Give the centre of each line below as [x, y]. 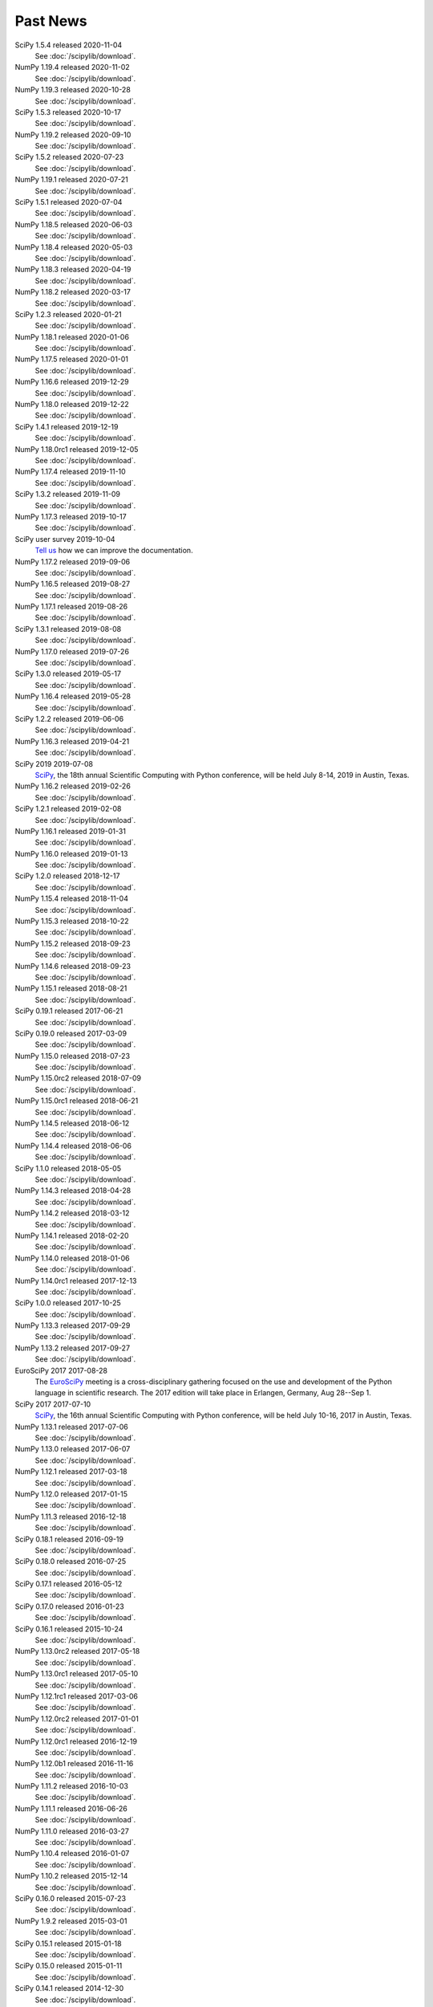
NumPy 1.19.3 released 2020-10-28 [73, 90]
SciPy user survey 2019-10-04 [65, 539]
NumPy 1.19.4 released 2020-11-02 [72, 67]
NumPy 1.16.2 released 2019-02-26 [73, 786]
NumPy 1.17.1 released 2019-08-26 [71, 607]
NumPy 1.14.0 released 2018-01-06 [72, 1258]
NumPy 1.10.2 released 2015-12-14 [71, 1876]
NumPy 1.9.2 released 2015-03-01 [71, 1921]
